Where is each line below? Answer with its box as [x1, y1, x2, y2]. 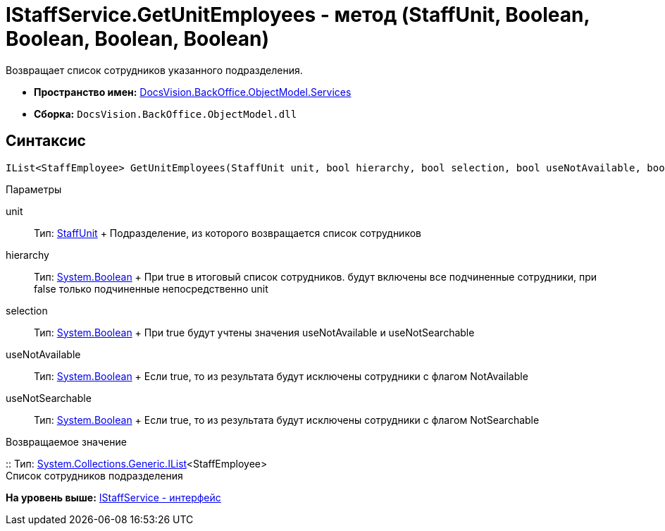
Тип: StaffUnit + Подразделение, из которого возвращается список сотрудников [34, 226, 421, 239]
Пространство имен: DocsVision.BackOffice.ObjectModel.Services [34, 85, 352, 98]
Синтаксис [6, 132, 86, 150]
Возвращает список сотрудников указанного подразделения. [6, 63, 303, 76]
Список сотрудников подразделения [6, 469, 183, 482]
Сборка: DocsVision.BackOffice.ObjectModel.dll [34, 107, 297, 120]
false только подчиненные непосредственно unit [34, 282, 268, 295]
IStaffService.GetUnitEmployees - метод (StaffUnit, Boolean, [6, 3, 590, 27]
